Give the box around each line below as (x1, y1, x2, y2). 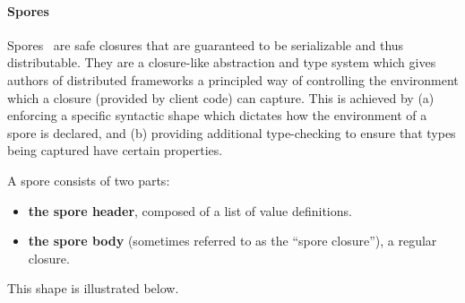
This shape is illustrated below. (7, 279, 179, 298)
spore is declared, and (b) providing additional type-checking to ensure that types (7, 123, 456, 142)
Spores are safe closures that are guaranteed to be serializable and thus (7, 35, 404, 54)
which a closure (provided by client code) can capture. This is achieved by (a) (7, 88, 435, 107)
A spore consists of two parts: (7, 170, 170, 189)
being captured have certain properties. (7, 141, 223, 160)
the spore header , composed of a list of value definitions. (28, 201, 352, 220)
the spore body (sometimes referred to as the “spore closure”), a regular (28, 231, 437, 250)
